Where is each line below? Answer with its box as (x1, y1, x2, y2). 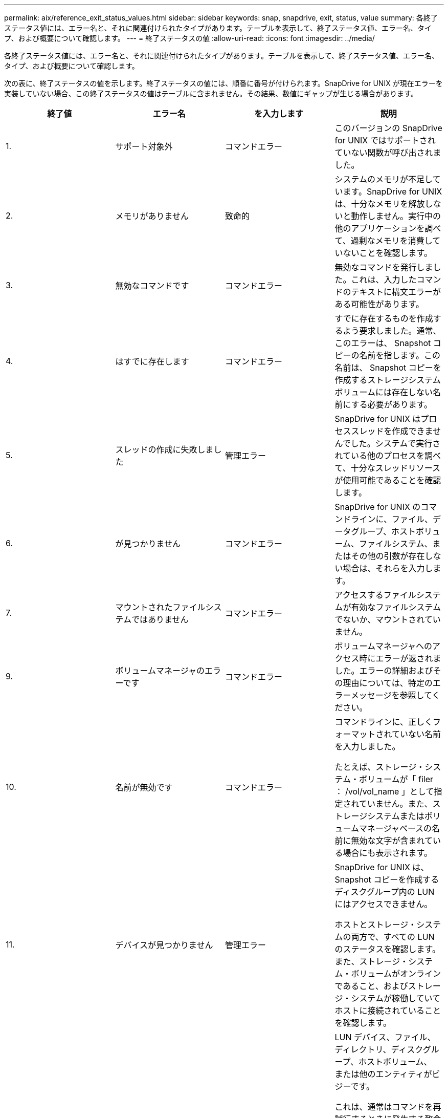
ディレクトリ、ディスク (334, 1044, 423, 1055)
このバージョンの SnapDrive (334, 123, 442, 133)
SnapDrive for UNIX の (334, 502, 421, 512)
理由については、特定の (343, 678, 433, 688)
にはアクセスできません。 (334, 899, 433, 909)
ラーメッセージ (334, 690, 392, 700)
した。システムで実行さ (350, 438, 441, 448)
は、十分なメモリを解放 (334, 199, 425, 209)
